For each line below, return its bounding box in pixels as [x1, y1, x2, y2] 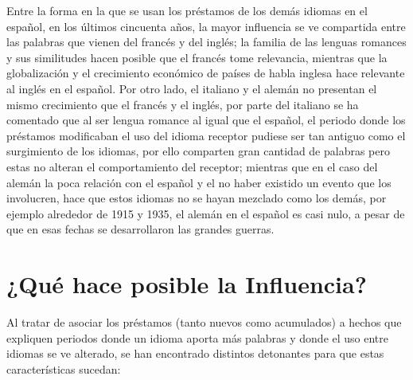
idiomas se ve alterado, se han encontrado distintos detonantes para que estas [6, 345, 384, 362]
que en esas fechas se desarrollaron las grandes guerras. [6, 221, 275, 237]
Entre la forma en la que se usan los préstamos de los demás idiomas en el [6, 2, 368, 18]
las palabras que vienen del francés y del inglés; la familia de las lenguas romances [6, 33, 407, 50]
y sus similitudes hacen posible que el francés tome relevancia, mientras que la [6, 49, 388, 65]
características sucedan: [6, 360, 121, 377]
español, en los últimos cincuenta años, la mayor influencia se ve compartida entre [6, 18, 406, 34]
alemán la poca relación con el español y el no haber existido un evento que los [6, 174, 392, 190]
